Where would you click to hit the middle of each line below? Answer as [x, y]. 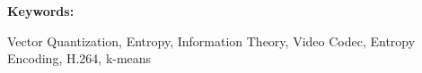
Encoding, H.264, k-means [79, 58]
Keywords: [41, 11]
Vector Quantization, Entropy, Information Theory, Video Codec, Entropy [211, 41]
